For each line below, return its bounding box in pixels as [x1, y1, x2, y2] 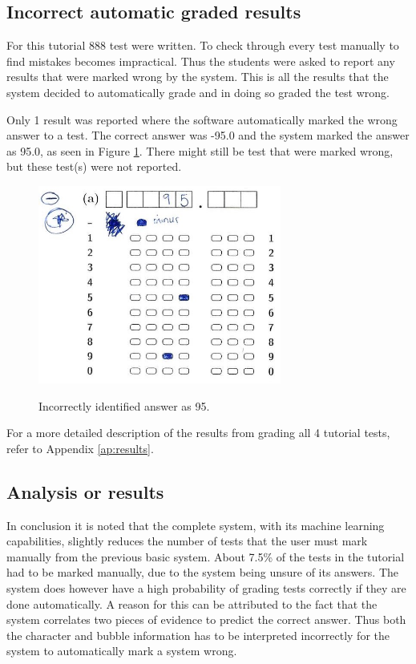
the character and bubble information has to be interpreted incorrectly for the [6, 626, 390, 643]
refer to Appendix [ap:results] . [6, 439, 154, 456]
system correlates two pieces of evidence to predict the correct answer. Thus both [6, 611, 406, 628]
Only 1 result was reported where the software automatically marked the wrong [6, 111, 398, 128]
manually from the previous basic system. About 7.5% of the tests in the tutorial [6, 548, 405, 565]
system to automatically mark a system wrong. [6, 642, 237, 659]
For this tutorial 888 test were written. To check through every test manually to [6, 37, 399, 54]
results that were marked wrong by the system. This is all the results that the [6, 68, 389, 85]
